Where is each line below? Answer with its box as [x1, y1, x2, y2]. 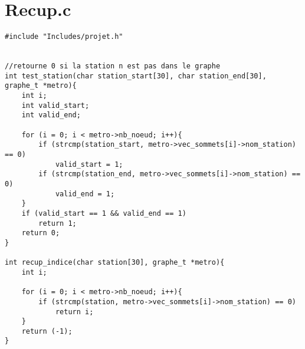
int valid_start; [21, 101, 90, 110]
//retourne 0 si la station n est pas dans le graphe [5, 62, 221, 71]
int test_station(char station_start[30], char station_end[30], [5, 71, 267, 80]
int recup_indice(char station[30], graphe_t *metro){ [5, 258, 225, 267]
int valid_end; [21, 111, 81, 120]
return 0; [21, 229, 60, 238]
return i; [55, 307, 94, 316]
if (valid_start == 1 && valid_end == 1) [21, 209, 186, 218]
